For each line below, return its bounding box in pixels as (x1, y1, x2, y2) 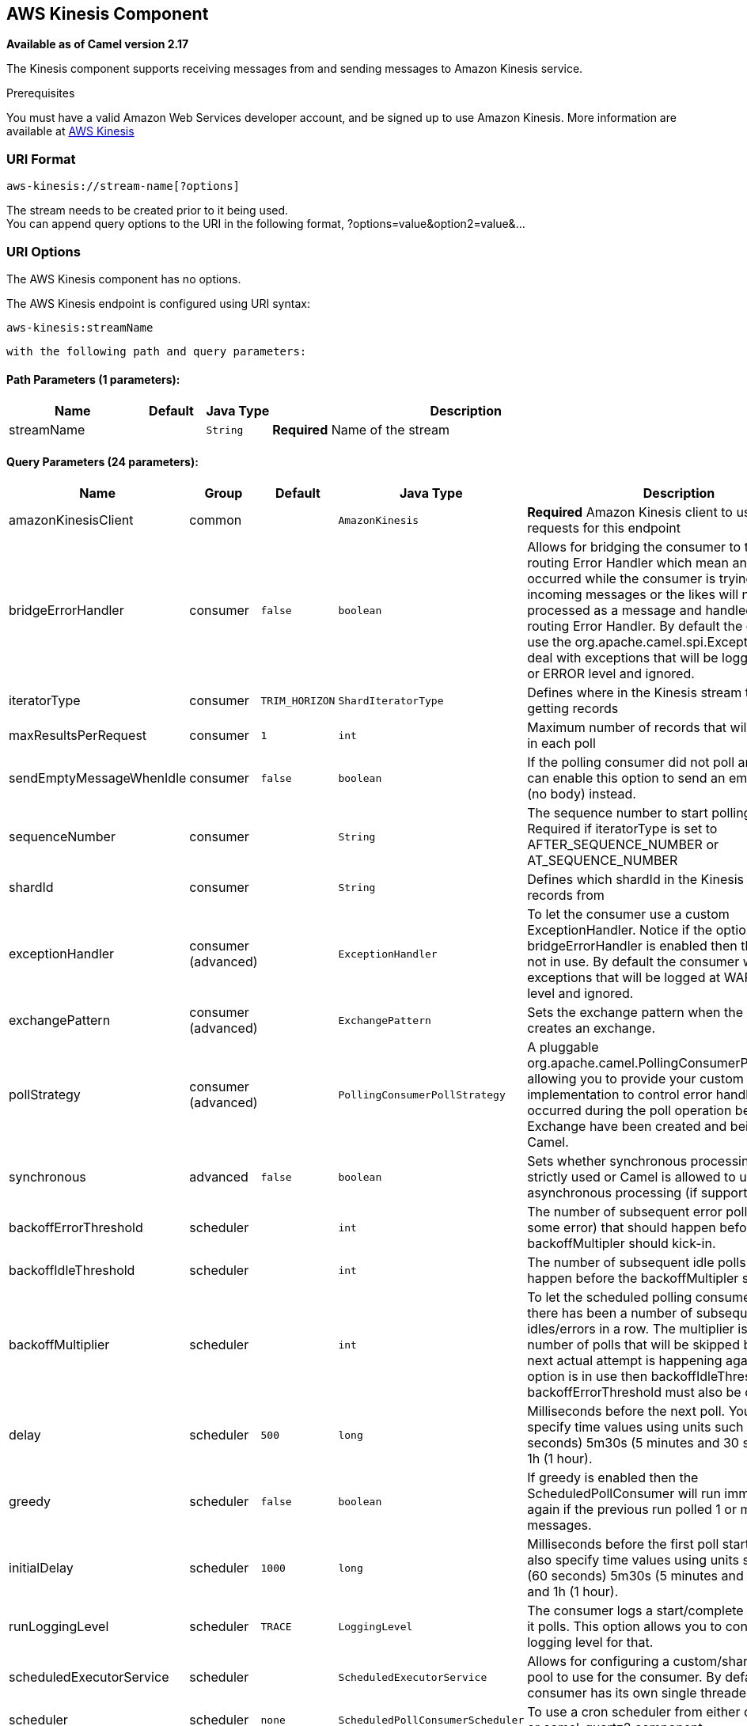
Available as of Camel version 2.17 (6, 37, 189, 51)
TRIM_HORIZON (260, 694, 336, 707)
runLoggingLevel (9, 1618, 109, 1635)
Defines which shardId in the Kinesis (527, 871, 744, 888)
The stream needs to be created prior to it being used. (6, 203, 289, 218)
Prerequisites (6, 86, 75, 101)
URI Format (6, 150, 76, 167)
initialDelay (9, 1560, 74, 1576)
